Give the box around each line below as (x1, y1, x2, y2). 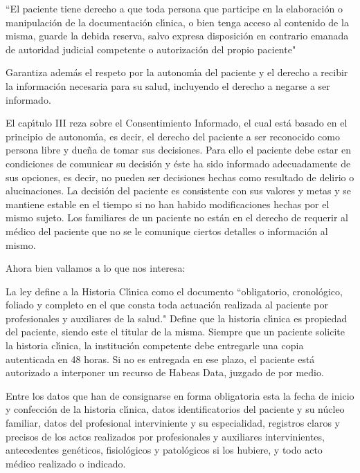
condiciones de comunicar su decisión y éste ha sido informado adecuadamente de (6, 156, 351, 170)
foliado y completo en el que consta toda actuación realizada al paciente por (6, 297, 329, 312)
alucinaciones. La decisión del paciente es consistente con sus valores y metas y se (6, 183, 352, 198)
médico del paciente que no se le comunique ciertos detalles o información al (6, 223, 328, 238)
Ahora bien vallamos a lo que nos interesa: (6, 261, 186, 275)
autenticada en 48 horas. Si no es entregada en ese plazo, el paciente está (6, 351, 315, 366)
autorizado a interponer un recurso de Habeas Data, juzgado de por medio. (6, 365, 324, 380)
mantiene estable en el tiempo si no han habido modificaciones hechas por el (6, 196, 330, 211)
